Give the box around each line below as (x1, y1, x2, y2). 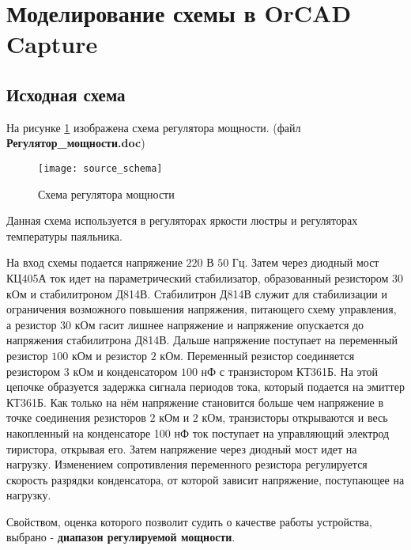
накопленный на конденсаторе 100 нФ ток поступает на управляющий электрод (6, 424, 390, 441)
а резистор (6, 316, 57, 332)
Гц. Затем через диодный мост (232, 254, 379, 271)
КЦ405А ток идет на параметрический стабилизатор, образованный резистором (6, 269, 389, 286)
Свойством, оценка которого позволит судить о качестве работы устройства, (6, 513, 372, 529)
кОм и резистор (71, 347, 148, 363)
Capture (6, 28, 98, 60)
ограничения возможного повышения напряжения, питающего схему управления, (6, 301, 397, 317)
